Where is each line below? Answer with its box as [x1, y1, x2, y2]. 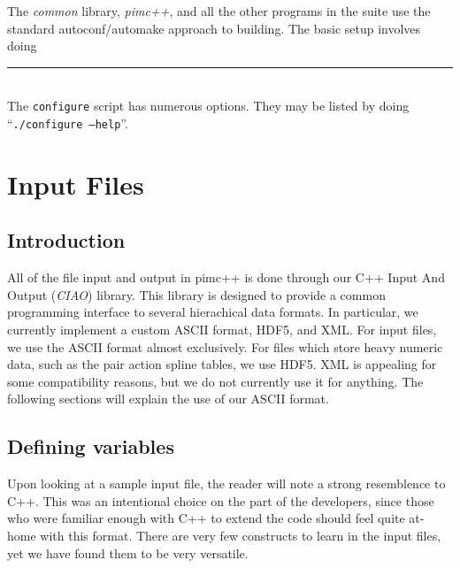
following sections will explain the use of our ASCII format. [7, 389, 329, 408]
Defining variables [7, 433, 174, 460]
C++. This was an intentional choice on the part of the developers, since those [7, 491, 434, 510]
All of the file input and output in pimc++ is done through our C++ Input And [7, 268, 445, 287]
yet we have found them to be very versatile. [7, 543, 249, 562]
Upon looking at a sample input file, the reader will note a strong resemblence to [7, 474, 446, 493]
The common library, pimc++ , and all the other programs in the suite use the [7, 2, 431, 19]
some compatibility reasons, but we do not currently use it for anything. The [7, 372, 424, 390]
